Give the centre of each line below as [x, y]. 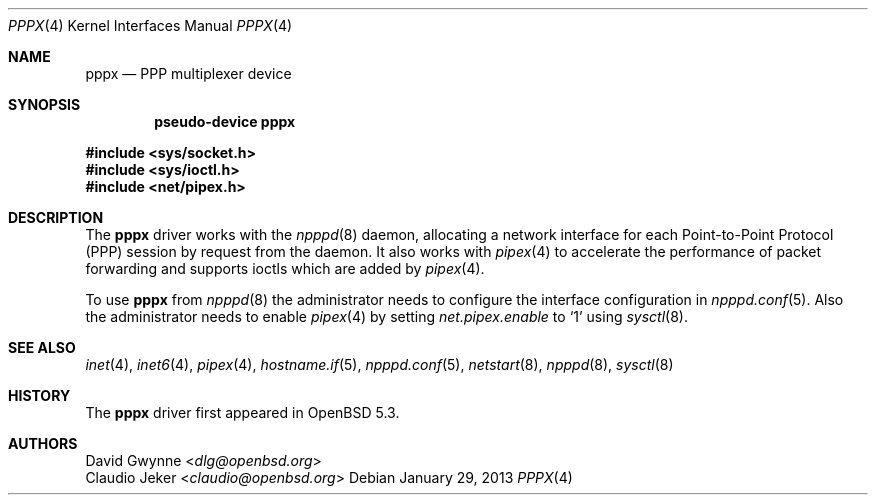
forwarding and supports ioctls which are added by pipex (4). [285, 268]
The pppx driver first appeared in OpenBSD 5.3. [242, 412]
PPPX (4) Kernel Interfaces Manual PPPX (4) [150, 25]
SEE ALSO [42, 347]
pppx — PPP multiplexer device [188, 73]
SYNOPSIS [44, 104]
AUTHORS [43, 443]
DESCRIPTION [56, 217]
